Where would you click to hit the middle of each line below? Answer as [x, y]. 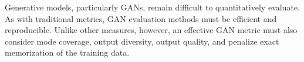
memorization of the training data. [67, 52]
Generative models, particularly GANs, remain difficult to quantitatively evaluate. [152, 7]
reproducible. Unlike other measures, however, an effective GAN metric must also [151, 30]
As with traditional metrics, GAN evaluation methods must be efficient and [141, 18]
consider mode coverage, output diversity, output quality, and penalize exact [142, 41]
